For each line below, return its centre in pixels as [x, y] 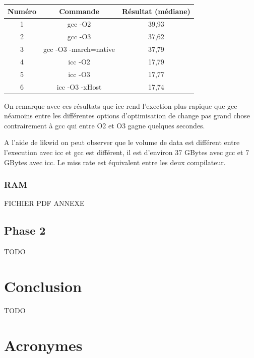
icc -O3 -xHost [79, 86]
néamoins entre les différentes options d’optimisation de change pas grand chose [127, 116]
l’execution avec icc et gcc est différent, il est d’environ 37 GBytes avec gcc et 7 [127, 152]
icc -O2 [79, 61]
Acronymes [43, 345]
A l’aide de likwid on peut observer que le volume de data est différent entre [122, 142]
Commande [79, 11]
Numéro [22, 11]
